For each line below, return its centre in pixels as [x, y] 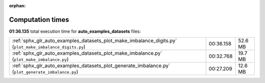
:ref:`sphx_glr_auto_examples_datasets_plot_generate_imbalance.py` [91, 66]
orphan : [17, 6]
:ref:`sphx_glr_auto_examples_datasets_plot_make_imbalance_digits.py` [94, 41]
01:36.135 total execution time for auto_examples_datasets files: [75, 31]
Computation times [39, 20]
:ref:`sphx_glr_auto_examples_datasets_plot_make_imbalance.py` [87, 53]
